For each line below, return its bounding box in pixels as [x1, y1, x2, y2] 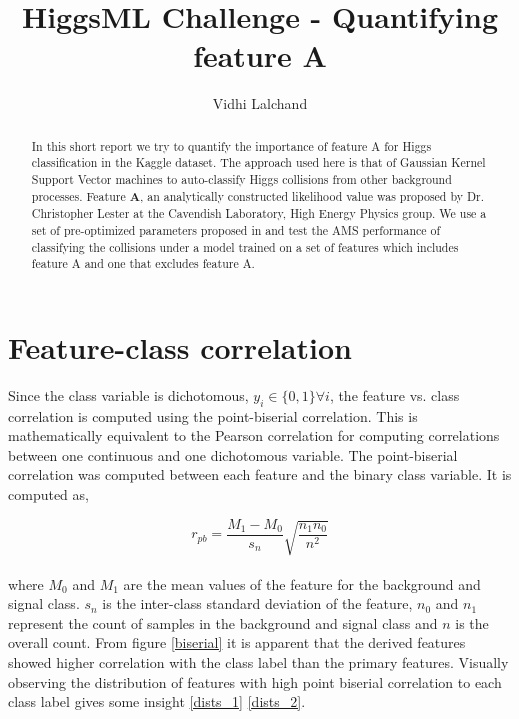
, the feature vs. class [329, 384, 460, 405]
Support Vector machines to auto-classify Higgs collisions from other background [31, 171, 452, 188]
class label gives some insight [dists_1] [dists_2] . [8, 691, 306, 712]
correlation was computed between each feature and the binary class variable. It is [8, 464, 512, 485]
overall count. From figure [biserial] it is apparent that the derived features [8, 632, 466, 653]
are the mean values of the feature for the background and [123, 573, 481, 594]
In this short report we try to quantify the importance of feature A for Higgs [31, 137, 432, 154]
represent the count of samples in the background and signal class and [8, 612, 438, 633]
